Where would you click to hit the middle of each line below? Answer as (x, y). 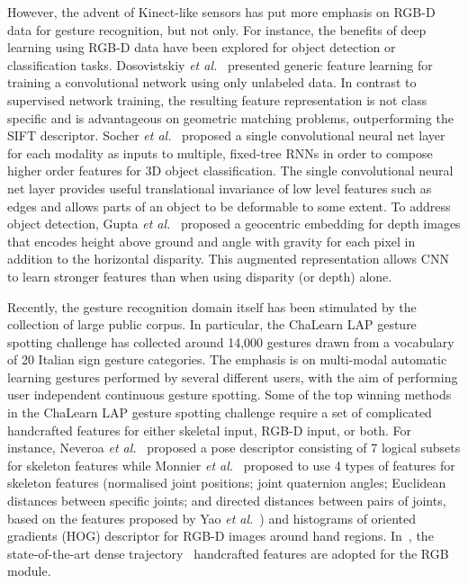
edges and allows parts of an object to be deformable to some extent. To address (229, 206)
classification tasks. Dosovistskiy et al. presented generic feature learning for (220, 64)
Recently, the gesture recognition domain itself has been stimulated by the (212, 306)
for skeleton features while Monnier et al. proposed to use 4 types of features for (231, 465)
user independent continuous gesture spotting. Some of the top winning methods (229, 395)
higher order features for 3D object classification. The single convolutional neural (230, 170)
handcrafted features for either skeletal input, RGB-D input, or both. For (209, 430)
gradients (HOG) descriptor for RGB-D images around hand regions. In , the (220, 536)
